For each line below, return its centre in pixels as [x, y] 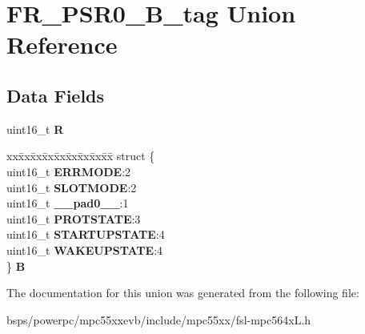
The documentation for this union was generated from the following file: [183, 293]
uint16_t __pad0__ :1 [68, 203]
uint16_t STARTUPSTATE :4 [86, 234]
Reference [62, 44]
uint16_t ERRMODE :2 [69, 171]
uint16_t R [35, 129]
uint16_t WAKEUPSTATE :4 [85, 249]
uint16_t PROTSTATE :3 [74, 218]
